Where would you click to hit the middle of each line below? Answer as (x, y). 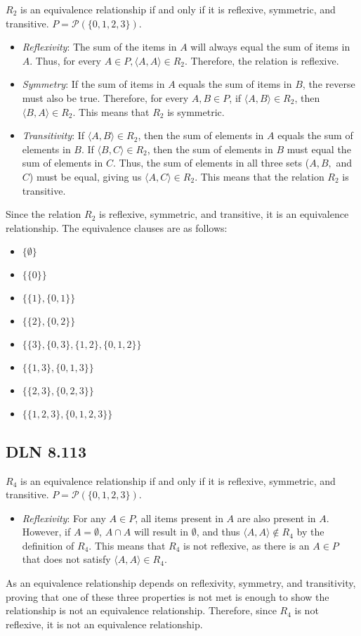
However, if (46, 532)
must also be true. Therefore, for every (105, 97)
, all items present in (179, 518)
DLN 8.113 (46, 451)
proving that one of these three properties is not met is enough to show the (168, 596)
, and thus (218, 532)
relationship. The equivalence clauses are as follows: (117, 227)
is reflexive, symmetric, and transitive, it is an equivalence (224, 214)
